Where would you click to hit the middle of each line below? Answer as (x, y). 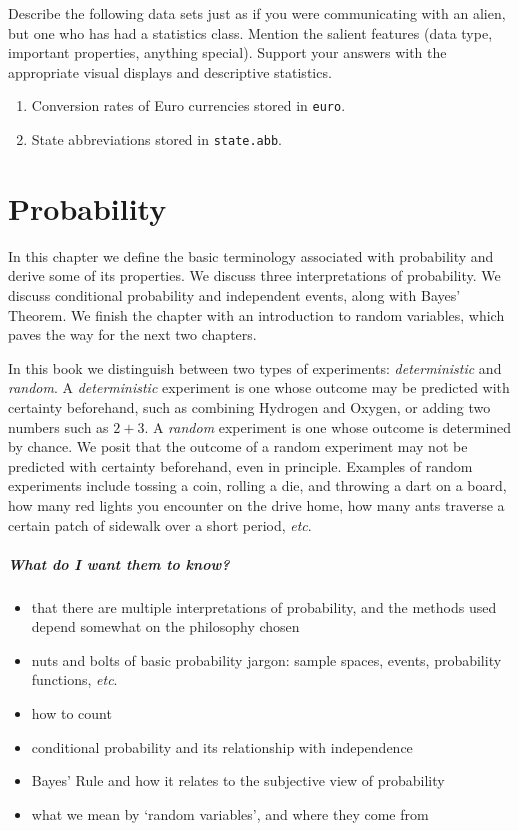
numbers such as (58, 426)
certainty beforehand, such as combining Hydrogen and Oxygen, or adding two (249, 406)
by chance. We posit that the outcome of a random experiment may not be (238, 446)
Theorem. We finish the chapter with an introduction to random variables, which (256, 314)
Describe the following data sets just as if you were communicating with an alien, (257, 13)
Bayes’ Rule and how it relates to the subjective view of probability (238, 780)
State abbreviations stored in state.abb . (156, 139)
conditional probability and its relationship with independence (222, 746)
